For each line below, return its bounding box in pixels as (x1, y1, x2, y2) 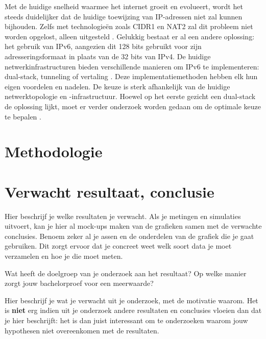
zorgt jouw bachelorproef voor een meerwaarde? (5, 278, 154, 288)
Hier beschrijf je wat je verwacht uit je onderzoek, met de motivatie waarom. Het (5, 295, 258, 305)
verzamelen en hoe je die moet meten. (5, 251, 123, 261)
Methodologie (5, 141, 103, 162)
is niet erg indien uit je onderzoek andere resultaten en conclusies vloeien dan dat (5, 305, 262, 316)
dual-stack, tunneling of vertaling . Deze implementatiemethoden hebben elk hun (5, 71, 258, 82)
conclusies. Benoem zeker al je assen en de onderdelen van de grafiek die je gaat (5, 230, 254, 241)
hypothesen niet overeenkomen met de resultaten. (5, 325, 159, 335)
